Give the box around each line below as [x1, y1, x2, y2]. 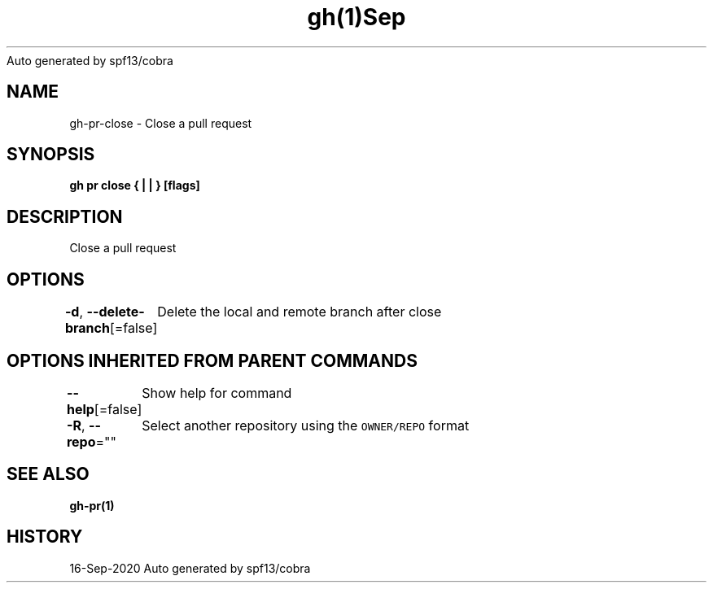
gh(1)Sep [307, 3, 406, 31]
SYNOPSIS [7, 144, 95, 165]
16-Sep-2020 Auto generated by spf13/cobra [69, 561, 311, 575]
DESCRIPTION [7, 206, 123, 227]
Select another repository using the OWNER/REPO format [142, 417, 470, 434]
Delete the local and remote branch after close [157, 303, 442, 321]
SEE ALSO [7, 464, 90, 485]
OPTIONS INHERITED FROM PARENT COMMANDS [7, 350, 418, 371]
